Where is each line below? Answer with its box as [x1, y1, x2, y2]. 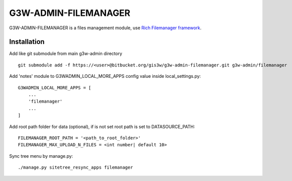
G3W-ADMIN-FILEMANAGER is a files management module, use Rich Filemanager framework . [9, 25, 202, 31]
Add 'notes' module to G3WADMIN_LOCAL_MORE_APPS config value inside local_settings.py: [9, 73, 201, 79]
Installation [9, 38, 45, 46]
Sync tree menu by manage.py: [9, 153, 73, 159]
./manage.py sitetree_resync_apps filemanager [18, 165, 133, 171]
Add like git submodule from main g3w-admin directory [9, 51, 122, 57]
